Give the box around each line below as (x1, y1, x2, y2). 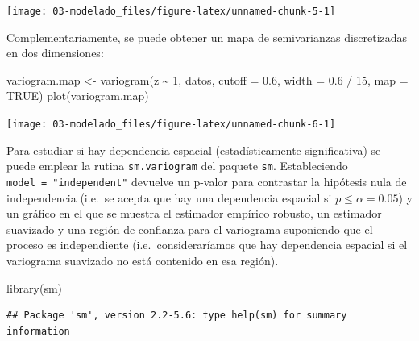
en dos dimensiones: (6, 44, 104, 61)
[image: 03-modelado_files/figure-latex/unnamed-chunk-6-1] (6, 119, 336, 131)
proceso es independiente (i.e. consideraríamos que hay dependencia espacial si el (6, 236, 408, 253)
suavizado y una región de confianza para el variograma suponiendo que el (6, 220, 373, 237)
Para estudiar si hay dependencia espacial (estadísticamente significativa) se (6, 141, 381, 158)
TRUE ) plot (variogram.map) (6, 87, 149, 104)
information (6, 325, 70, 337)
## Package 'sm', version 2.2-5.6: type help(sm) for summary (6, 310, 347, 322)
